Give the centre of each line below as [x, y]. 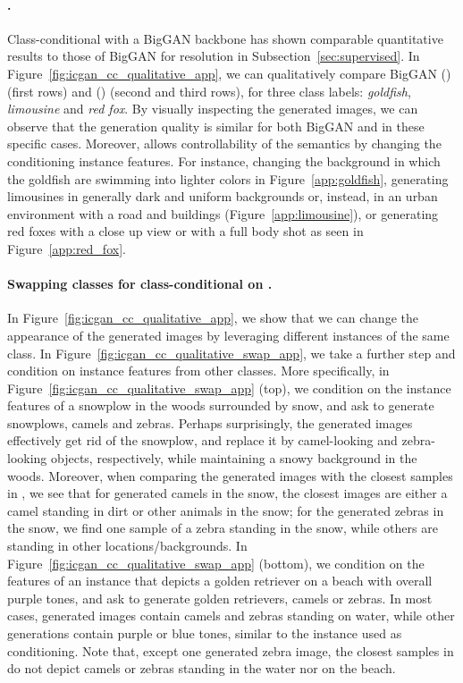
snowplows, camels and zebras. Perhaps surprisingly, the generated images [210, 422]
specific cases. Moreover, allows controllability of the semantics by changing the [224, 143]
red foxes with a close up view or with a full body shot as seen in [185, 231]
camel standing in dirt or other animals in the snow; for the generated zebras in [226, 510]
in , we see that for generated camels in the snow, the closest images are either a [227, 493]
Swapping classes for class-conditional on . [140, 284]
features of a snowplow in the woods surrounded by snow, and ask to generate [221, 405]
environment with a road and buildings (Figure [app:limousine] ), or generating [223, 213]
